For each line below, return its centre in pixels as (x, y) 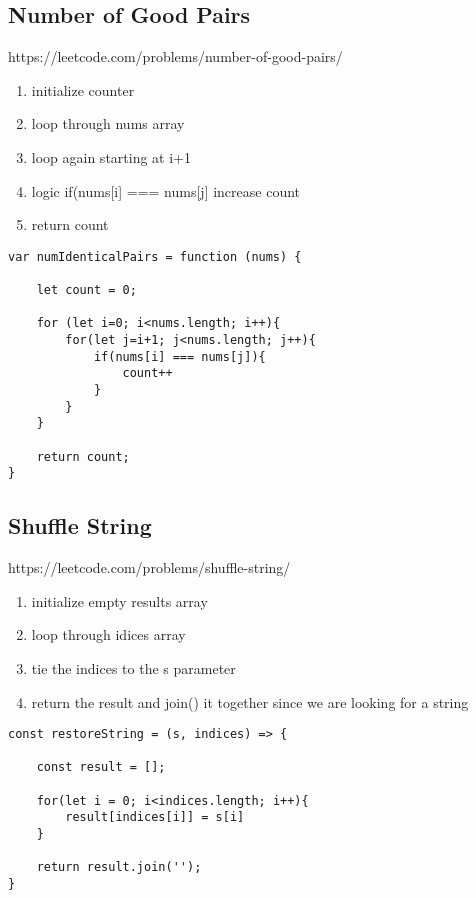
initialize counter (83, 89)
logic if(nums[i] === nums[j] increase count (166, 190)
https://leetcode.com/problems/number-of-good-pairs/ (175, 56)
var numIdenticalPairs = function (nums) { (155, 256)
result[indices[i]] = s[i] (155, 817)
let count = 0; (86, 290)
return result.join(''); (119, 867)
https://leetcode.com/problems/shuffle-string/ (149, 567)
